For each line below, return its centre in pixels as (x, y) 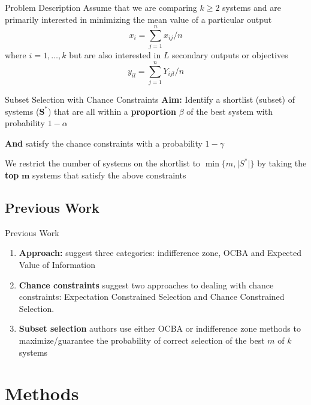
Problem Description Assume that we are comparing (101, 7)
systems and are (252, 7)
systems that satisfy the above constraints (109, 175)
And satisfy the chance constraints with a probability (104, 143)
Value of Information (57, 264)
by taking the (282, 163)
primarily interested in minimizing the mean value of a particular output (138, 19)
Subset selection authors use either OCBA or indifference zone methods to (160, 328)
